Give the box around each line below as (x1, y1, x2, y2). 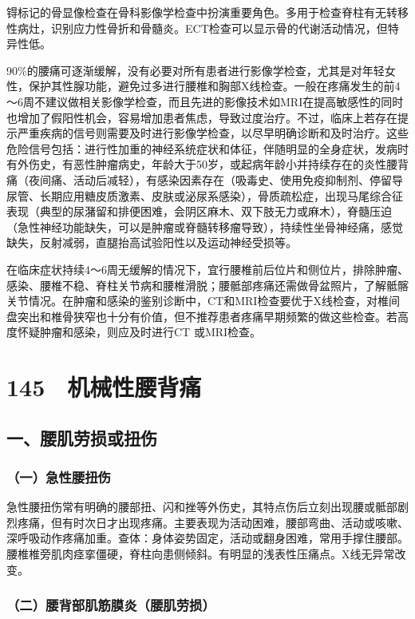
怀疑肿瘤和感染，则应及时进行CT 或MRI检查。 (17, 323, 262, 340)
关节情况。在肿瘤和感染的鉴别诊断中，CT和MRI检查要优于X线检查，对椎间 (6, 292, 400, 309)
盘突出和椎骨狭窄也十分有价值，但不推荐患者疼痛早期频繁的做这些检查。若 (6, 308, 397, 324)
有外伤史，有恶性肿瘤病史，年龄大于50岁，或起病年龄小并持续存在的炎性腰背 (6, 156, 409, 173)
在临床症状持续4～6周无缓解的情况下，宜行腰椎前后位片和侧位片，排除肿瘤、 (6, 260, 409, 277)
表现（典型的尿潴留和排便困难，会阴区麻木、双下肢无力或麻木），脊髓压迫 (6, 203, 392, 220)
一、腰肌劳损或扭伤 (6, 425, 157, 450)
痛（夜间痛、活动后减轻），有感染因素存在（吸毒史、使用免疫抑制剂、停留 (6, 171, 392, 188)
